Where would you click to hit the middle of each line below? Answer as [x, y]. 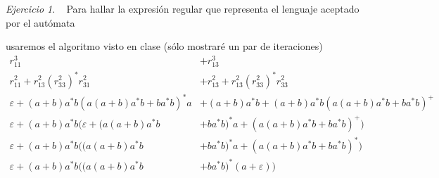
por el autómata [40, 22]
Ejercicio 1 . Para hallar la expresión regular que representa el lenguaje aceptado [183, 8]
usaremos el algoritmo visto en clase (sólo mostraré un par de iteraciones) [164, 46]
